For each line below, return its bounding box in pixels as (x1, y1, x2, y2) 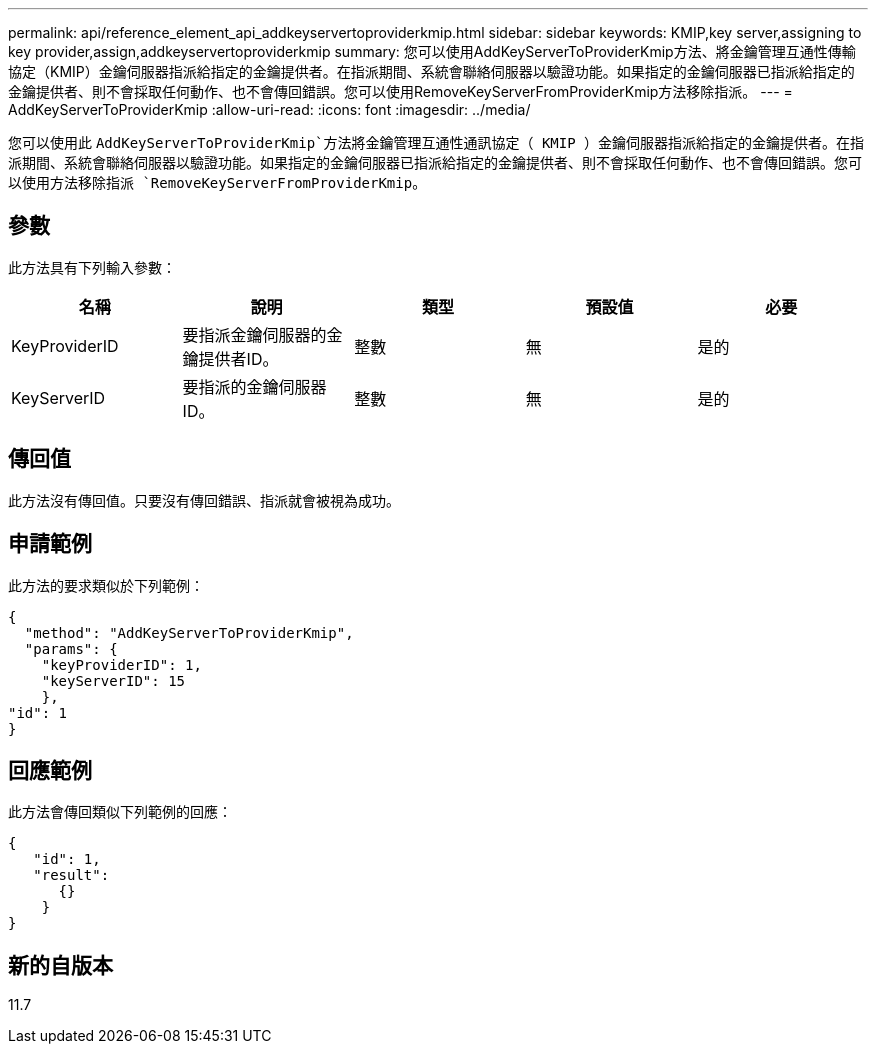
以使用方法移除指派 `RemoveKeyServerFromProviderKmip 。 (8, 174, 427, 191)
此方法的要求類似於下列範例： (8, 576, 204, 594)
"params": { (24, 640, 118, 657)
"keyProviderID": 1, (41, 656, 202, 673)
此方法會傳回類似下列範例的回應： (8, 803, 232, 821)
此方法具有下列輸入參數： (8, 258, 176, 276)
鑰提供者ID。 (182, 348, 279, 369)
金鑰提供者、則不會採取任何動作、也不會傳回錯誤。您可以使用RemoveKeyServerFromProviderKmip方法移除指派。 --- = (8, 83, 793, 100)
